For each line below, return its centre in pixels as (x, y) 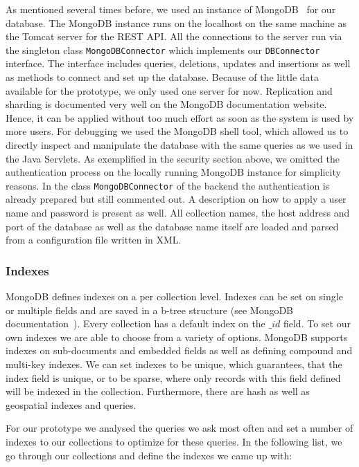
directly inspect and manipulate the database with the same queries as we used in (179, 145)
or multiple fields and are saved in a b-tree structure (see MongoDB (150, 310)
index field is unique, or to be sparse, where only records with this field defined (173, 377)
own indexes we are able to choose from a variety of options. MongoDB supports (177, 337)
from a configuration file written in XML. (94, 240)
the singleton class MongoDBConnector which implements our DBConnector (163, 49)
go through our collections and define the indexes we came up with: (149, 455)
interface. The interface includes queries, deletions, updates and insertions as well (178, 63)
